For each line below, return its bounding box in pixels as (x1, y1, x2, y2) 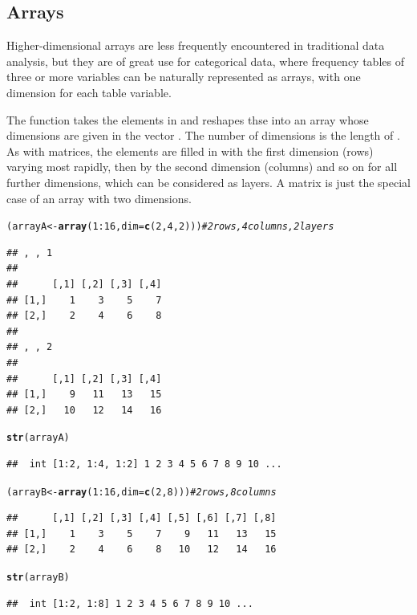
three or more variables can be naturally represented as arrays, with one (6, 68, 361, 85)
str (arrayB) (6, 572, 70, 584)
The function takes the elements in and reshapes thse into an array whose (6, 111, 369, 128)
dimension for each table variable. (6, 83, 172, 100)
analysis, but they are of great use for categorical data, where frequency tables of (6, 52, 404, 69)
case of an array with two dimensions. (6, 189, 192, 206)
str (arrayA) (6, 432, 70, 444)
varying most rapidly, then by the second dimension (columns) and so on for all (6, 158, 398, 175)
